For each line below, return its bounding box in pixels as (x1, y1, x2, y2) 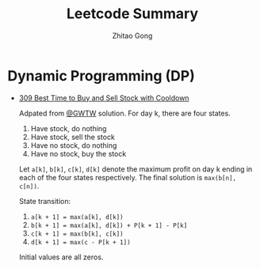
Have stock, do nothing (30, 123, 107, 133)
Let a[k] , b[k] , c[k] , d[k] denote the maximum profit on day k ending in (18, 164, 253, 174)
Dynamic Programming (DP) (7, 66, 195, 85)
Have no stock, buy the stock (30, 149, 127, 158)
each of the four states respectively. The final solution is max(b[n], (18, 172, 237, 182)
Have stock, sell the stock (30, 132, 116, 142)
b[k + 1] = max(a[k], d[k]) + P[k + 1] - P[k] (30, 221, 188, 229)
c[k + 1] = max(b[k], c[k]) (30, 230, 124, 238)
